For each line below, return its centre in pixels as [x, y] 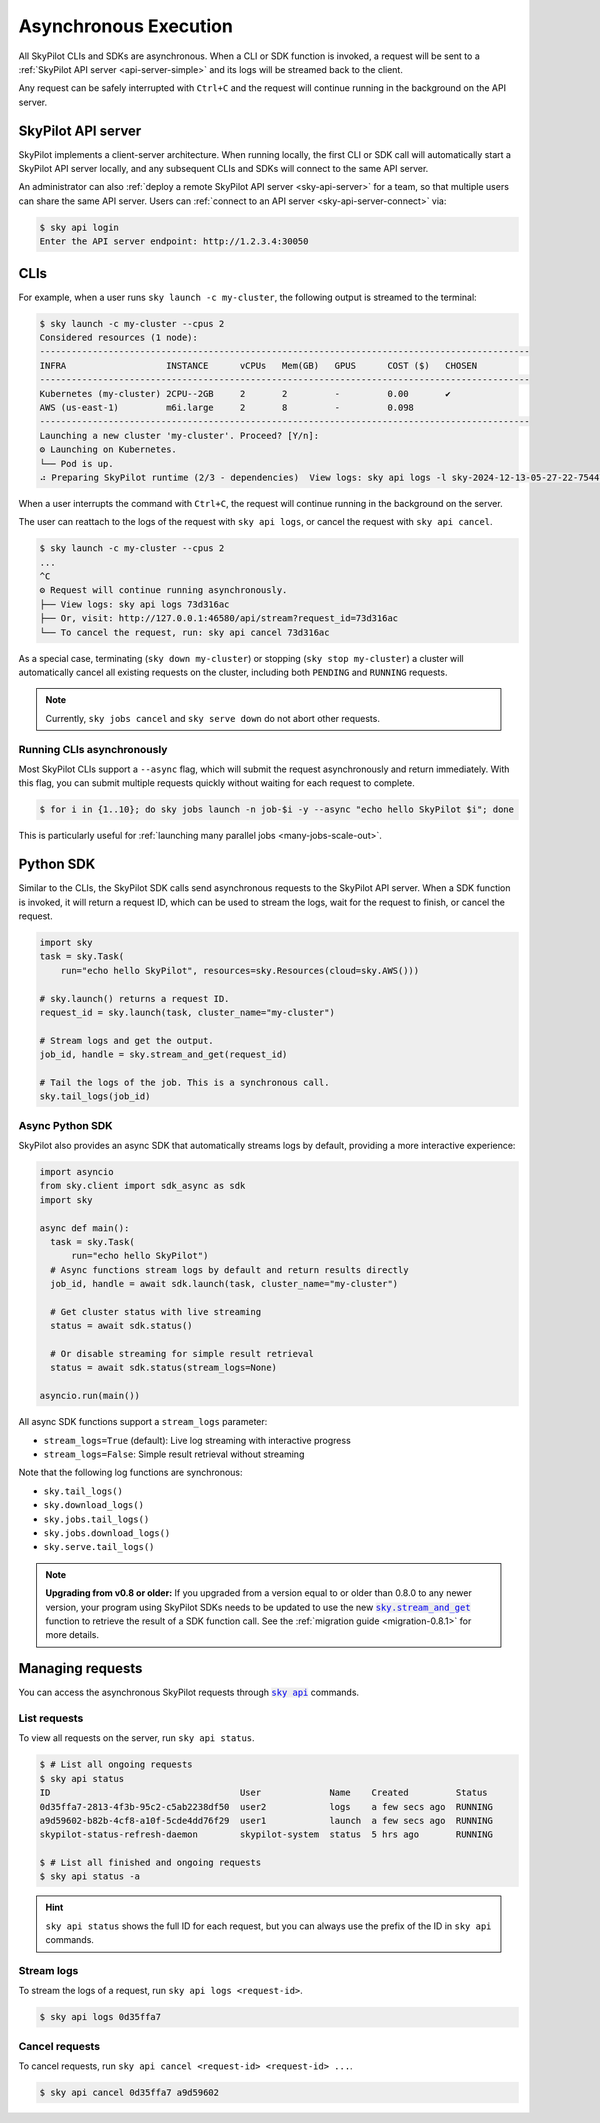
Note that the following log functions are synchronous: [131, 1472]
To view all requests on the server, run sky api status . [136, 1738]
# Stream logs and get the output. [126, 1040]
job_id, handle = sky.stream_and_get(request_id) [163, 1054]
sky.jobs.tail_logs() [96, 1519]
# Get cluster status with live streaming [156, 1311]
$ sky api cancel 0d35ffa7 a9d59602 [129, 2093]
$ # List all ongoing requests [116, 1764]
